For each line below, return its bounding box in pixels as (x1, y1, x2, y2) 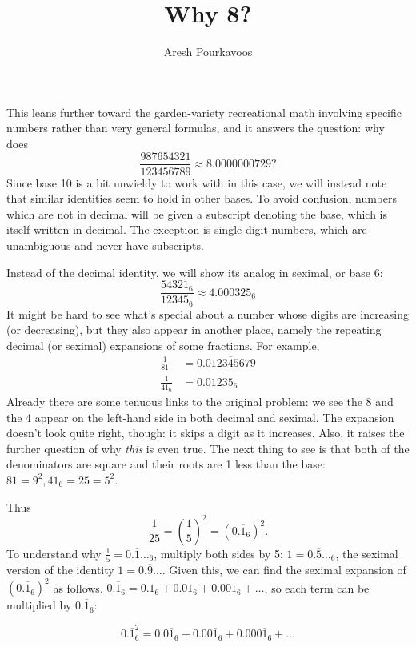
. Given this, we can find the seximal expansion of (162, 561, 406, 577)
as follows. (53, 579, 103, 596)
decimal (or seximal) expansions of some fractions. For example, (6, 336, 320, 353)
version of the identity (6, 561, 114, 577)
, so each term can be (264, 579, 370, 596)
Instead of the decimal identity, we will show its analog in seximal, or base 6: (6, 263, 383, 280)
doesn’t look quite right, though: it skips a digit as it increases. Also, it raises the (6, 424, 405, 441)
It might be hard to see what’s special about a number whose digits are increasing (6, 305, 410, 322)
